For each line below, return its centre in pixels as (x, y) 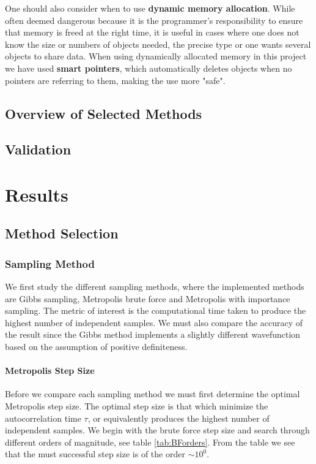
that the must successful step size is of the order (95, 454)
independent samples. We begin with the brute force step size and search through (157, 430)
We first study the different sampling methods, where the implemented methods (155, 287)
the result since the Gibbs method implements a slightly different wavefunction (153, 334)
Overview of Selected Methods (104, 113)
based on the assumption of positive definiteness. (96, 347)
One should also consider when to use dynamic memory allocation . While (150, 8)
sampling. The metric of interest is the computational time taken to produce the (156, 310)
